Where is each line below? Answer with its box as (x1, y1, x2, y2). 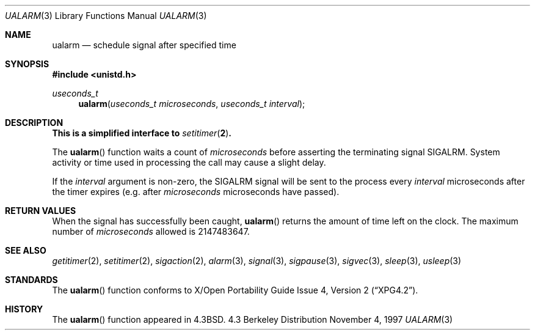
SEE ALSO (5, 245, 46, 256)
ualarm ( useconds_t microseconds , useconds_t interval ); (78, 98, 305, 109)
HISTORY (5, 304, 43, 314)
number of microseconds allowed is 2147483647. (52, 226, 250, 237)
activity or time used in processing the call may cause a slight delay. (52, 157, 326, 167)
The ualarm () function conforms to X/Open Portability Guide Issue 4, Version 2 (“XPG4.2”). (52, 285, 418, 295)
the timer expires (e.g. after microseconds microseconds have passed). (52, 186, 340, 197)
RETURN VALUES (5, 205, 76, 216)
